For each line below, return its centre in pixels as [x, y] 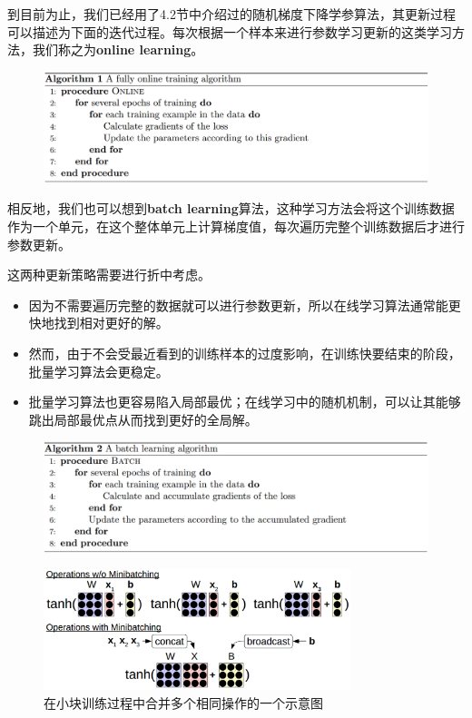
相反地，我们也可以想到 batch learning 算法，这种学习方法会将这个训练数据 [231, 208]
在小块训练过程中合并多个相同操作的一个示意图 [183, 702]
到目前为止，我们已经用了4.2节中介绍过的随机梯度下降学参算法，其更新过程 [231, 14]
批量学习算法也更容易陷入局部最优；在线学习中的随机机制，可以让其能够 [245, 402]
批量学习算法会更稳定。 [98, 371]
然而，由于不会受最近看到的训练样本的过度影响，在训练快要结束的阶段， [245, 353]
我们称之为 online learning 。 [118, 49]
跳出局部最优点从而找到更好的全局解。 [143, 419]
